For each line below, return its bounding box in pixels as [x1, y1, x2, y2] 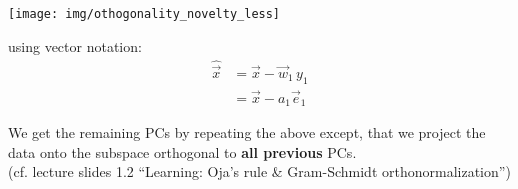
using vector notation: [8, 35, 142, 56]
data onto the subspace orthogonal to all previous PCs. [8, 141, 357, 162]
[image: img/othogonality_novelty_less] [8, 7, 281, 21]
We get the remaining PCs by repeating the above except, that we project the [8, 122, 486, 143]
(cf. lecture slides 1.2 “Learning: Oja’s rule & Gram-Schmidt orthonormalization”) [8, 161, 511, 182]
